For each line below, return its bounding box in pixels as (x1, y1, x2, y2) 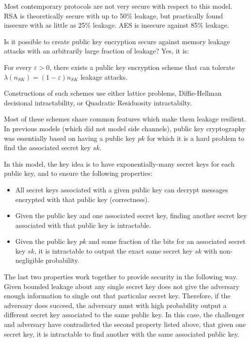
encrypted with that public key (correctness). (15, 194, 150, 204)
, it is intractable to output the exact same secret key (34, 245, 193, 256)
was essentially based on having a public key (4, 133, 136, 143)
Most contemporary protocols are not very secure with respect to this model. (4, 1, 233, 11)
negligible (15, 255, 44, 265)
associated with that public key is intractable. (15, 220, 151, 230)
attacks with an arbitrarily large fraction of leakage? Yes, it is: (4, 46, 189, 56)
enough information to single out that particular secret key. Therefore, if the (4, 291, 231, 301)
